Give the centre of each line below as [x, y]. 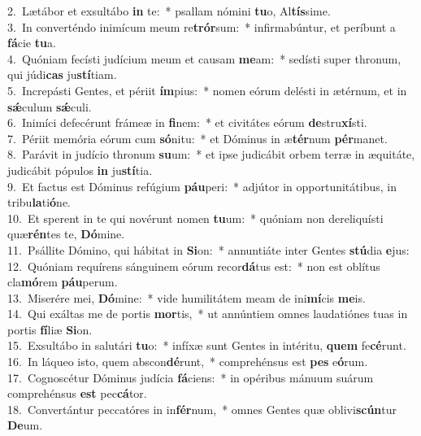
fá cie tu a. [32, 43]
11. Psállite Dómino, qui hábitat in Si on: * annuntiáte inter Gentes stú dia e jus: [208, 249]
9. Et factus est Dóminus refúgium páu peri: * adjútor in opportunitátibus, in [202, 186]
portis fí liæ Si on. [50, 329]
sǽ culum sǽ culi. [50, 106]
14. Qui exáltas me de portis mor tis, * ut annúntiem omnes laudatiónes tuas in [208, 314]
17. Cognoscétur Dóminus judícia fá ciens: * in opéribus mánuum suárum [191, 377]
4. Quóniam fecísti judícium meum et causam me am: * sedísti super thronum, [204, 58]
